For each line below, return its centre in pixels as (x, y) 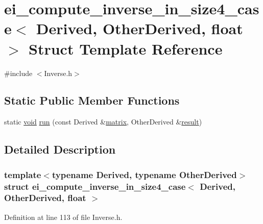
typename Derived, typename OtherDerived (144, 174)
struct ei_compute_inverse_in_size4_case (95, 186)
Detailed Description (60, 149)
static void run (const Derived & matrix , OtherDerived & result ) (103, 122)
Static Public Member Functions (92, 100)
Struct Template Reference (126, 48)
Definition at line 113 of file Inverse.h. (63, 217)
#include (18, 73)
